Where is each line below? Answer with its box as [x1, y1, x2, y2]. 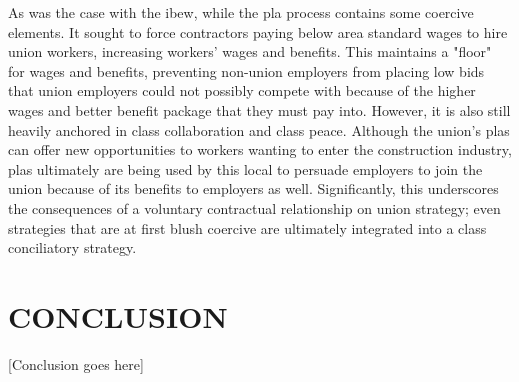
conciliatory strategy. [8, 237, 137, 258]
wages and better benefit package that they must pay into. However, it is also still [8, 99, 511, 120]
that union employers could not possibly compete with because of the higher [8, 80, 476, 101]
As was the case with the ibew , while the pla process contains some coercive [8, 2, 474, 22]
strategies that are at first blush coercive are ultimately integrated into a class [8, 217, 487, 238]
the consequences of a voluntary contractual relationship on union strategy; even [8, 197, 501, 218]
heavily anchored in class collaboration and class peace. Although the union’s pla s [8, 119, 510, 140]
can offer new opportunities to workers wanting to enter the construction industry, [8, 139, 512, 160]
